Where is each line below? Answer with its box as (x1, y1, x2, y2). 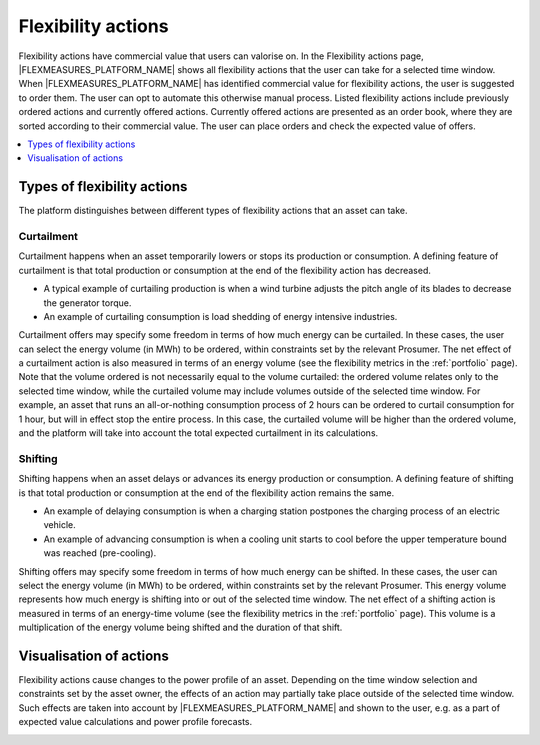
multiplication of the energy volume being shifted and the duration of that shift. (18, 621, 343, 634)
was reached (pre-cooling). (43, 547, 157, 559)
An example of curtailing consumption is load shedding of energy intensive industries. (43, 310, 398, 322)
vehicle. (43, 519, 77, 531)
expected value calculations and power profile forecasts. (18, 716, 253, 728)
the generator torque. (43, 296, 132, 309)
